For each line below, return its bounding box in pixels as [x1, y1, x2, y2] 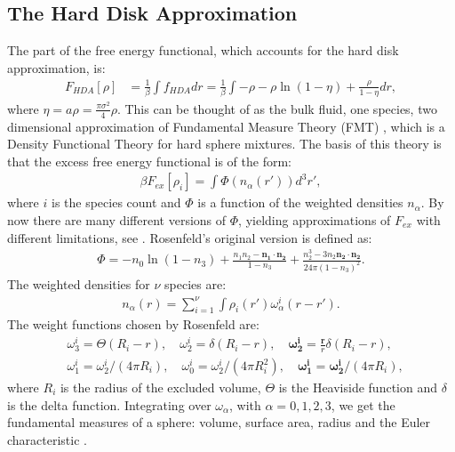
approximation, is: [7, 58, 106, 77]
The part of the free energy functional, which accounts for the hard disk [7, 41, 399, 60]
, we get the [331, 395, 395, 414]
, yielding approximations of [238, 211, 391, 229]
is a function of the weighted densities [197, 193, 403, 212]
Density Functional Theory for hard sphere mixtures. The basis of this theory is [7, 134, 442, 153]
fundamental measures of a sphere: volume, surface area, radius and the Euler [7, 413, 431, 432]
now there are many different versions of [7, 211, 227, 229]
